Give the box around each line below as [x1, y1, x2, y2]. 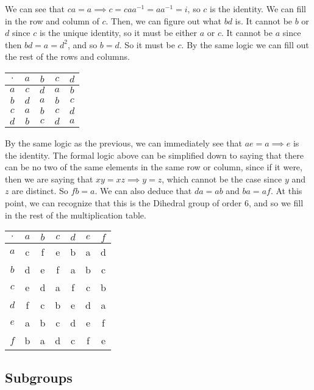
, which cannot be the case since [162, 172, 282, 185]
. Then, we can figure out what [105, 14, 221, 27]
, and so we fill [248, 196, 304, 209]
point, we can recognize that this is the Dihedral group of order [5, 196, 242, 209]
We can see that [5, 2, 65, 15]
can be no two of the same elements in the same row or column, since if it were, [5, 161, 302, 173]
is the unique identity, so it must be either [39, 26, 198, 39]
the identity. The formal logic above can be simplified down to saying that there [5, 148, 304, 161]
